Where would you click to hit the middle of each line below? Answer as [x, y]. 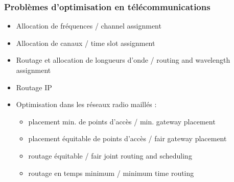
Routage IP [34, 87]
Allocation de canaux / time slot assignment [86, 43]
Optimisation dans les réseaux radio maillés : [86, 104]
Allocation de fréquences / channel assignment [89, 26]
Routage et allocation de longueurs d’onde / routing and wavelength [123, 60]
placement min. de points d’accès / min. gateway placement [122, 121]
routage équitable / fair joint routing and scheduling [110, 155]
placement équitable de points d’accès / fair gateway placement [127, 138]
